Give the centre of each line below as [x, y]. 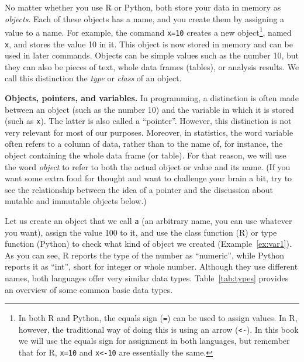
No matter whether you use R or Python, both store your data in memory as [143, 7]
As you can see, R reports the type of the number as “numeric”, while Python [144, 255]
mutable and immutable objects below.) [76, 201]
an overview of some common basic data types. [89, 289]
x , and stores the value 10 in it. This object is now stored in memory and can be [149, 44]
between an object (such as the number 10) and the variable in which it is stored [149, 109]
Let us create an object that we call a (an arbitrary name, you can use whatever [148, 220]
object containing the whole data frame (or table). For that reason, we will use [146, 155]
